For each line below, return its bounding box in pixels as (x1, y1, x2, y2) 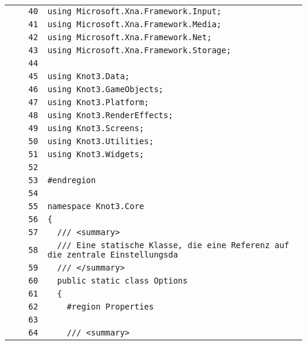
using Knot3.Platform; (47, 97, 149, 107)
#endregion (47, 175, 96, 185)
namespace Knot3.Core (47, 201, 145, 211)
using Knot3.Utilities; (47, 136, 154, 146)
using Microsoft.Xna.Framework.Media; (47, 19, 222, 29)
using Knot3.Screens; (47, 123, 145, 133)
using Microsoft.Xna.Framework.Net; (47, 32, 212, 42)
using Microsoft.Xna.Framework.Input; (47, 6, 222, 16)
